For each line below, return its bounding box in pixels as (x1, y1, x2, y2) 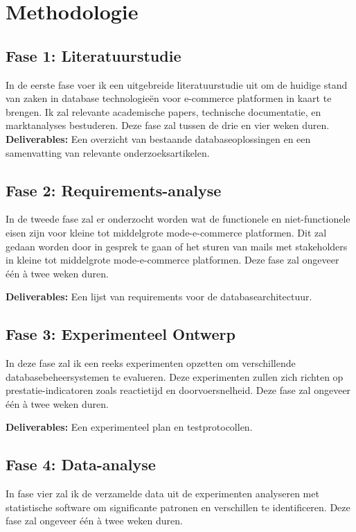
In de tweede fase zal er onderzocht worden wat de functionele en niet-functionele (6, 212, 350, 226)
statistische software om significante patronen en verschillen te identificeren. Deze (6, 499, 350, 514)
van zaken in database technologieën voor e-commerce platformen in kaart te (6, 91, 332, 105)
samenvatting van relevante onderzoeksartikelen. (6, 145, 210, 160)
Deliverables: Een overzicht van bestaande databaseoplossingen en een (6, 131, 311, 146)
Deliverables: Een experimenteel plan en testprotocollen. (6, 420, 253, 434)
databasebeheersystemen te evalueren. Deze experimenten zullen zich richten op (6, 369, 344, 384)
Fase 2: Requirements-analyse (6, 179, 222, 200)
